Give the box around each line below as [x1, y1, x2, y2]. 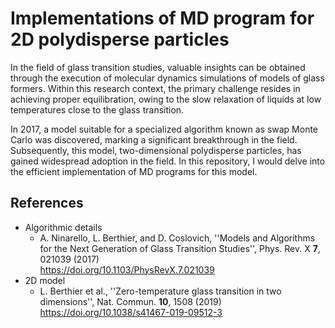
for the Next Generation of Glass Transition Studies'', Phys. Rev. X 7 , [39, 242, 321, 254]
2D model [24, 274, 66, 286]
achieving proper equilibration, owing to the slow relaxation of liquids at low [10, 93, 322, 105]
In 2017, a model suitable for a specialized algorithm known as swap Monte [10, 123, 319, 135]
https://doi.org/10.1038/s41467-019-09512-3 [39, 306, 223, 318]
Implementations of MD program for [10, 7, 315, 30]
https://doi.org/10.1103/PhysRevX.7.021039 [39, 263, 215, 276]
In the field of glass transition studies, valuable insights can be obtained [10, 61, 306, 73]
